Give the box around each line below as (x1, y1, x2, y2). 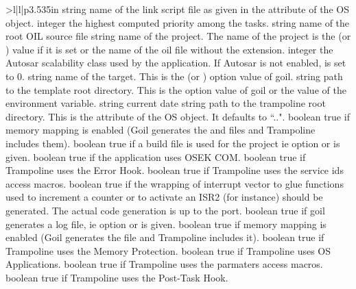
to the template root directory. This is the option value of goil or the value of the (5, 82, 346, 97)
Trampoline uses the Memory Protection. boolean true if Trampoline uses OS (5, 243, 331, 257)
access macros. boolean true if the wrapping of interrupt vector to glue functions (5, 176, 344, 190)
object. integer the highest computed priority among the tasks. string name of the (5, 15, 350, 29)
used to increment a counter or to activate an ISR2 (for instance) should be (5, 190, 323, 204)
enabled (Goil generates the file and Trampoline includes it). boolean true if (5, 230, 324, 244)
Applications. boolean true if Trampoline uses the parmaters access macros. (5, 257, 323, 271)
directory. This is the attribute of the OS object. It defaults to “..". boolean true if (5, 109, 350, 123)
